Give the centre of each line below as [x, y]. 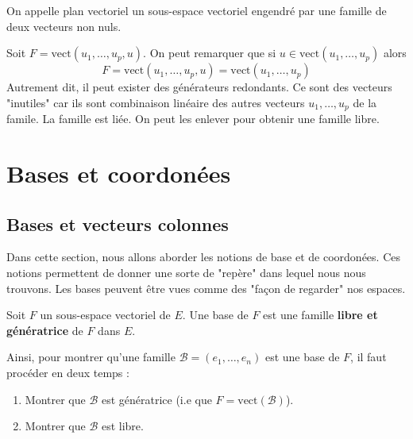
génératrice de [45, 330]
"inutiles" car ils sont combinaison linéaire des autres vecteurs [156, 102]
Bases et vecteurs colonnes [118, 223]
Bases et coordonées [119, 173]
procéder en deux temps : [68, 372]
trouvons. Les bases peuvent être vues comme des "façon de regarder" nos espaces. [206, 288]
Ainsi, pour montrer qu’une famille [91, 357]
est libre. [122, 426]
